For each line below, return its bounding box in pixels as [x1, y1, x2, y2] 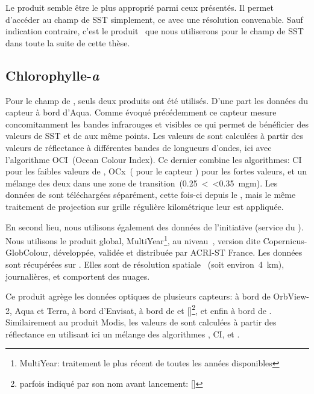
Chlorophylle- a [5, 66, 99, 84]
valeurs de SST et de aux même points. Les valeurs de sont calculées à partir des [5, 129, 303, 142]
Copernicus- [263, 234, 307, 247]
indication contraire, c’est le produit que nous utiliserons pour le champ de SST [5, 25, 304, 37]
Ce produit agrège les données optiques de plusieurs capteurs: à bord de [5, 290, 271, 303]
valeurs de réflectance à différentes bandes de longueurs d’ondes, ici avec [5, 141, 272, 153]
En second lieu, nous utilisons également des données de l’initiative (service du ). [5, 220, 304, 233]
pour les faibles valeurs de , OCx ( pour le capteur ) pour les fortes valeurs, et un [5, 165, 307, 177]
